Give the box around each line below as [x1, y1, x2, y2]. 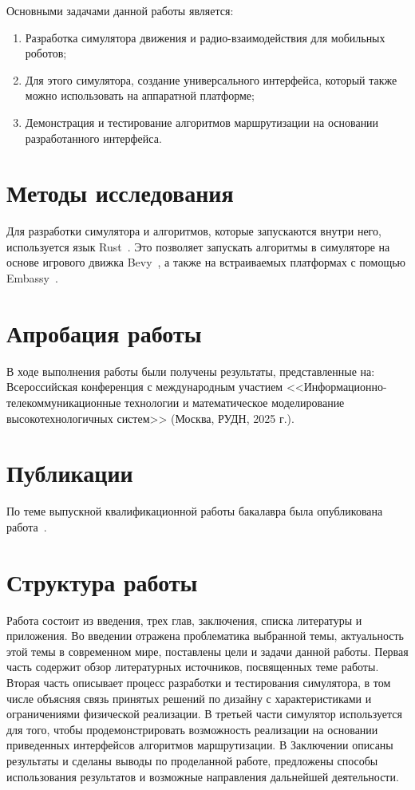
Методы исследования [6, 176, 234, 209]
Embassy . [6, 270, 58, 286]
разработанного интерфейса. [25, 129, 162, 146]
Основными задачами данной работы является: [6, 2, 234, 18]
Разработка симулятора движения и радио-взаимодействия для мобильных [25, 29, 385, 45]
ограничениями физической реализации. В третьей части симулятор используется [6, 705, 402, 722]
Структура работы [6, 565, 198, 598]
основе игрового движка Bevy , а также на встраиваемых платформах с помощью [6, 254, 406, 271]
